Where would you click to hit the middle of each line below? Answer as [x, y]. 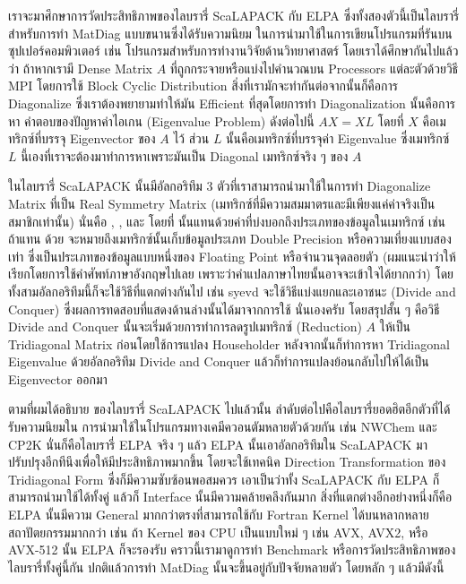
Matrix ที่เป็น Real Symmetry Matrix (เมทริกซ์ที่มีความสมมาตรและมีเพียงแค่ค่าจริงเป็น [222, 203]
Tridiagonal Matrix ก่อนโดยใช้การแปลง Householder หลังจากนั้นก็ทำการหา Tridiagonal [229, 344]
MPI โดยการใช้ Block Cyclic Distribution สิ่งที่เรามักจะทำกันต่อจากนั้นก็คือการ [203, 86]
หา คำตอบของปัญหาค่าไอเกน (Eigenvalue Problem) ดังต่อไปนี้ [161, 120]
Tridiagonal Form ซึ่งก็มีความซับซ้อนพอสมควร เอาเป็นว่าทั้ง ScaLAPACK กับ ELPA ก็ [224, 479]
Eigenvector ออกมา [58, 378]
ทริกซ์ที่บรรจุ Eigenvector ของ [82, 138]
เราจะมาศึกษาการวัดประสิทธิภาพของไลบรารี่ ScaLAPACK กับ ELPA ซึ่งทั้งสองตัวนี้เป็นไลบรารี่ [234, 15]
